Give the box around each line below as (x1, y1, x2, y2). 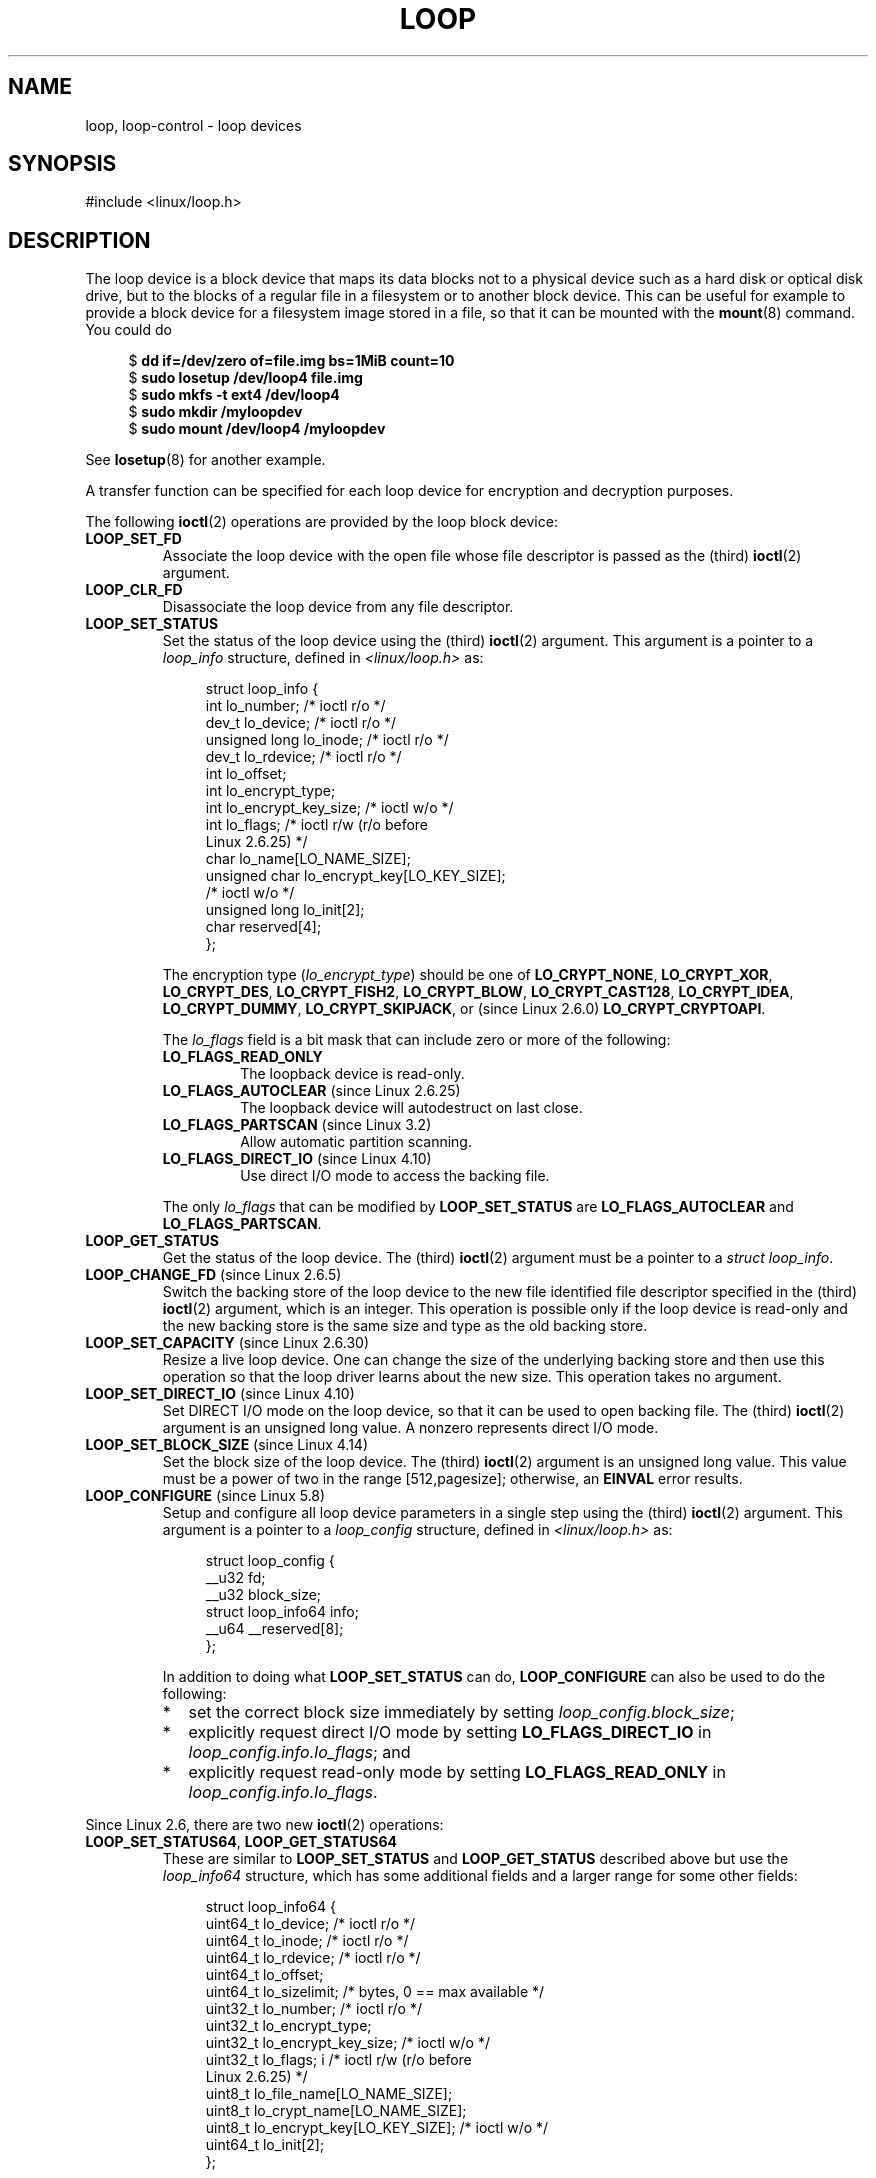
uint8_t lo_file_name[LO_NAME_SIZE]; (205, 2085, 453, 2103)
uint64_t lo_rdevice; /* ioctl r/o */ (205, 1949, 421, 1967)
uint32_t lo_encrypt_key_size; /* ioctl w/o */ (205, 2034, 490, 2052)
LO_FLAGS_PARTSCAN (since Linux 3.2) (162, 1116, 432, 1134)
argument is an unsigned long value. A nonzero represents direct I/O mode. (162, 1419, 659, 1437)
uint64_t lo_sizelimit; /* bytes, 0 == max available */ (205, 1983, 545, 2001)
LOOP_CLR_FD (85, 581, 183, 599)
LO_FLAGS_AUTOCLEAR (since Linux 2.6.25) (162, 1082, 461, 1100)
